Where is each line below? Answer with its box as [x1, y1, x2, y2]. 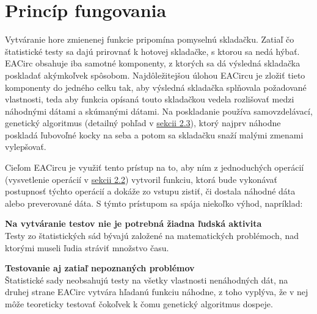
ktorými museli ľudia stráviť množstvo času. [5, 241, 169, 254]
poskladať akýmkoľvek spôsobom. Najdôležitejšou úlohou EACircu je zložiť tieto [5, 68, 305, 81]
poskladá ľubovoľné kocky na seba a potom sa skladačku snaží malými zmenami [5, 128, 304, 141]
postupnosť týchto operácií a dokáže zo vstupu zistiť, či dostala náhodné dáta [5, 185, 296, 198]
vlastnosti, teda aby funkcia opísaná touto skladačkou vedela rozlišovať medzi [5, 93, 294, 105]
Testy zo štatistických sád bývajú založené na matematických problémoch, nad [5, 229, 299, 242]
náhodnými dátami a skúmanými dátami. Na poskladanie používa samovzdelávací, [5, 104, 313, 117]
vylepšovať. [5, 140, 46, 153]
